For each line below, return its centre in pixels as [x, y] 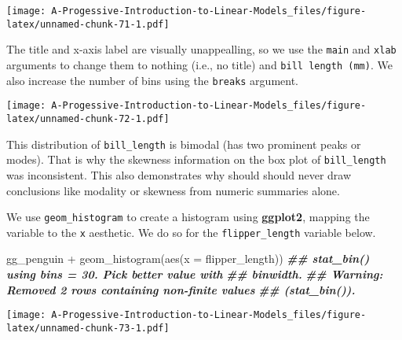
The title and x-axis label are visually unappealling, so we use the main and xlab [201, 49]
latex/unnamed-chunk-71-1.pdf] [88, 24]
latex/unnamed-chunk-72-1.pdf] [88, 118]
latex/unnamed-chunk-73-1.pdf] [88, 328]
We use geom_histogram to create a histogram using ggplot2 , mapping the [188, 217]
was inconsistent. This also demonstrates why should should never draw [179, 174]
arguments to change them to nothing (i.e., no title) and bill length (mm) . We [199, 64]
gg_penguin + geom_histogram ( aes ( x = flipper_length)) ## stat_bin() [188, 259]
